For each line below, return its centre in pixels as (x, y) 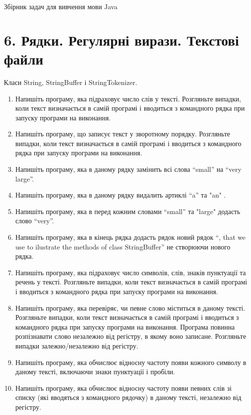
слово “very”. (35, 221)
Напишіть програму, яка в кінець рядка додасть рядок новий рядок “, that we (130, 237)
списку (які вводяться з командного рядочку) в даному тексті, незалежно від (128, 397)
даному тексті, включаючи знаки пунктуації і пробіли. (95, 372)
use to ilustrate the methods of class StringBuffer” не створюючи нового (123, 246)
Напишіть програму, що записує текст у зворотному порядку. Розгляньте (123, 134)
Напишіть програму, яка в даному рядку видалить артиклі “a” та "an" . (120, 195)
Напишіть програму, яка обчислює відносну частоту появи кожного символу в (131, 362)
